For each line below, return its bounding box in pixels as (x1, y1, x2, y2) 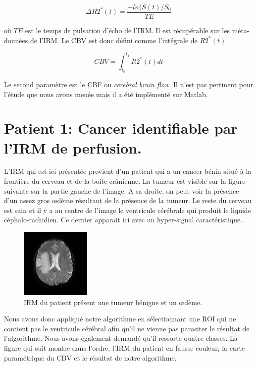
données (4, 35, 28, 45)
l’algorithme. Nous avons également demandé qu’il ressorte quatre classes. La (4, 333, 238, 343)
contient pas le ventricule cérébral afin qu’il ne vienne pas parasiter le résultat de (4, 323, 250, 333)
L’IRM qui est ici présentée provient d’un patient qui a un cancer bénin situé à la (4, 166, 252, 176)
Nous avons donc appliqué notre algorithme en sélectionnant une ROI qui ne (4, 314, 236, 324)
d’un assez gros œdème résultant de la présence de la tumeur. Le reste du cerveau (4, 195, 252, 206)
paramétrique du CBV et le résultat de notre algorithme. (4, 352, 177, 363)
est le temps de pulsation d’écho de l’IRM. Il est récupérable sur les (25, 25, 230, 36)
